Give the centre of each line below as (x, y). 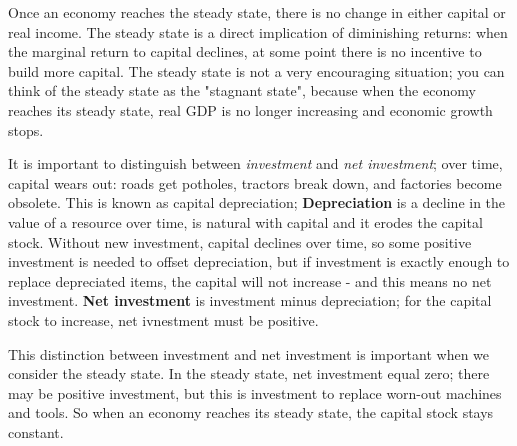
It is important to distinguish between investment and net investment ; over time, (255, 163)
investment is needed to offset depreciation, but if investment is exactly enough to (259, 261)
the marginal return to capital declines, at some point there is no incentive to (245, 51)
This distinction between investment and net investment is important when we (249, 353)
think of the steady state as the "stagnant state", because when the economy (242, 90)
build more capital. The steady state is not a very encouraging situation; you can (256, 70)
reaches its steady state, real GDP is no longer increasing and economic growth (250, 109)
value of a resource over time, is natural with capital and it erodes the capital (245, 221)
